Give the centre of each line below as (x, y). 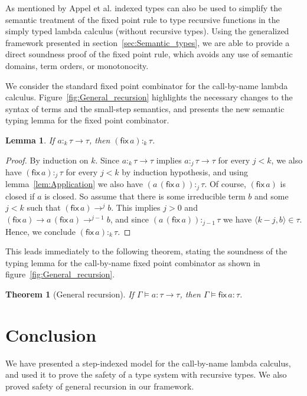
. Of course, (225, 184)
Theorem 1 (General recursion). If (70, 294)
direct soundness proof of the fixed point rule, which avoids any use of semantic (149, 54)
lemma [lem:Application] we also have (74, 184)
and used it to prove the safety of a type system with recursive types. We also (146, 374)
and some (271, 196)
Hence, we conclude (40, 231)
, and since (130, 219)
